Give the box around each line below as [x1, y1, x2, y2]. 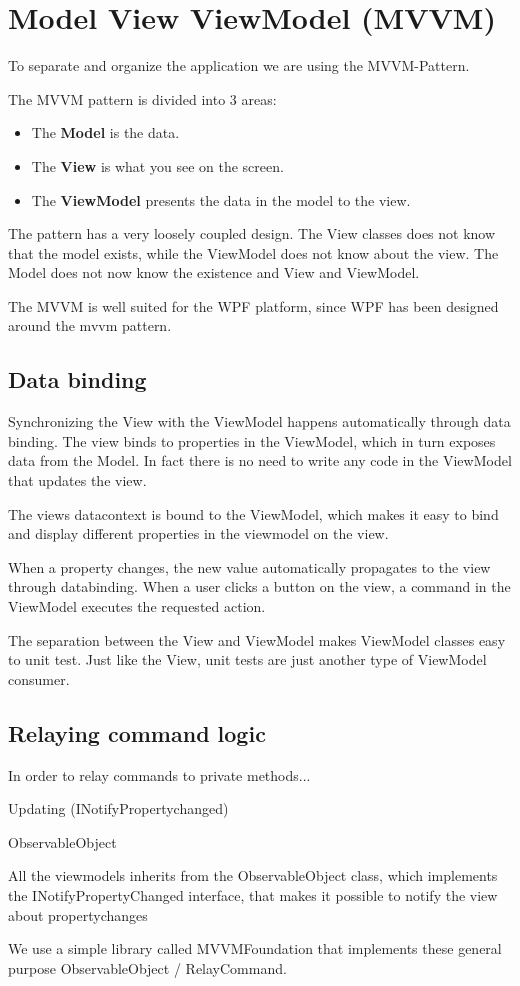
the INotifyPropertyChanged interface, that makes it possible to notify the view [8, 884, 498, 905]
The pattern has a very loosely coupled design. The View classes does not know [8, 223, 496, 244]
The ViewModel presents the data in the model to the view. [31, 189, 411, 210]
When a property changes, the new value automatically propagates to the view [8, 556, 491, 577]
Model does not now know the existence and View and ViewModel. [8, 262, 420, 283]
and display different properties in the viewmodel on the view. [8, 523, 389, 544]
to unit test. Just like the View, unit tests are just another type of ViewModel [8, 649, 487, 670]
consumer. [8, 668, 70, 689]
